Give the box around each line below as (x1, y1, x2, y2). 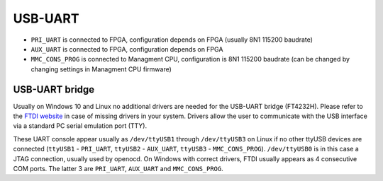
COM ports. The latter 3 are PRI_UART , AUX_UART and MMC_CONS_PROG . (13, 164, 223, 173)
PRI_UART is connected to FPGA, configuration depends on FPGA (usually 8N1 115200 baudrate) (30, 35, 313, 44)
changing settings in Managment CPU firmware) (30, 64, 172, 74)
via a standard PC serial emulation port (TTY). (13, 122, 148, 130)
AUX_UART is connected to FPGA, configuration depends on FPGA (30, 45, 223, 53)
